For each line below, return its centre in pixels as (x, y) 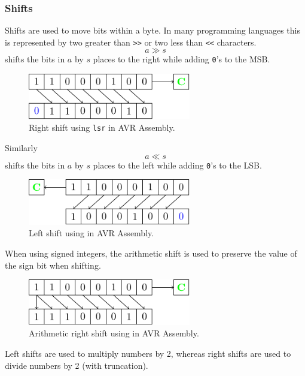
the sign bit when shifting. (53, 265)
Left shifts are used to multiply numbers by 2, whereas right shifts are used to (148, 353)
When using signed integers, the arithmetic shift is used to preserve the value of (151, 253)
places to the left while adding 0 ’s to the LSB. (177, 165)
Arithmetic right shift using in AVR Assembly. (114, 333)
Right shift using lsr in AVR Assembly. (102, 127)
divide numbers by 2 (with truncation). (77, 365)
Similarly (21, 147)
